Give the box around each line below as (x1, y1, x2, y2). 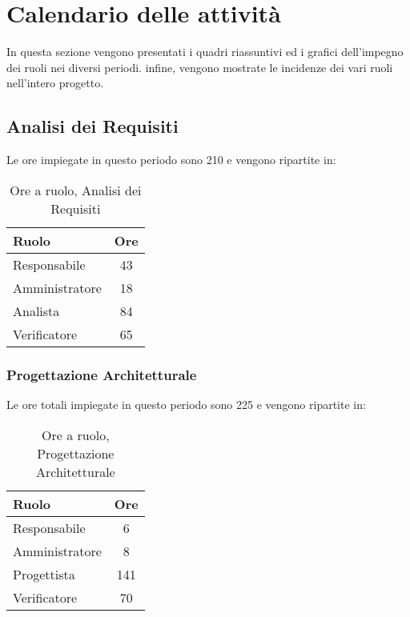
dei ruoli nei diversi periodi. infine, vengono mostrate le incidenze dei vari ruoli (6, 58, 393, 75)
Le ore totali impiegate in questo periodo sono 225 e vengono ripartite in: (6, 395, 366, 412)
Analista (13, 301, 60, 320)
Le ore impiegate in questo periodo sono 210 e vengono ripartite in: (6, 151, 336, 168)
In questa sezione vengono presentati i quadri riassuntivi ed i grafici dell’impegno (6, 43, 404, 60)
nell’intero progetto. (6, 74, 104, 91)
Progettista (13, 564, 75, 583)
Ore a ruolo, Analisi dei (10, 180, 142, 199)
